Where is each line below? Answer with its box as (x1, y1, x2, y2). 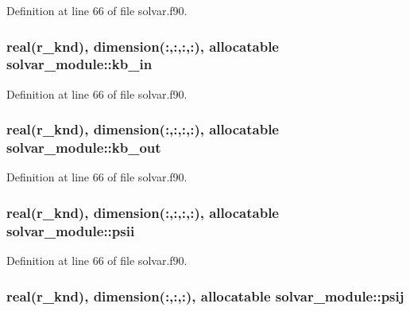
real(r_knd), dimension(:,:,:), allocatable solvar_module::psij (6, 286, 404, 305)
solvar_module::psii (6, 220, 135, 240)
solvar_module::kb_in (6, 54, 153, 74)
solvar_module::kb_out (6, 138, 161, 157)
